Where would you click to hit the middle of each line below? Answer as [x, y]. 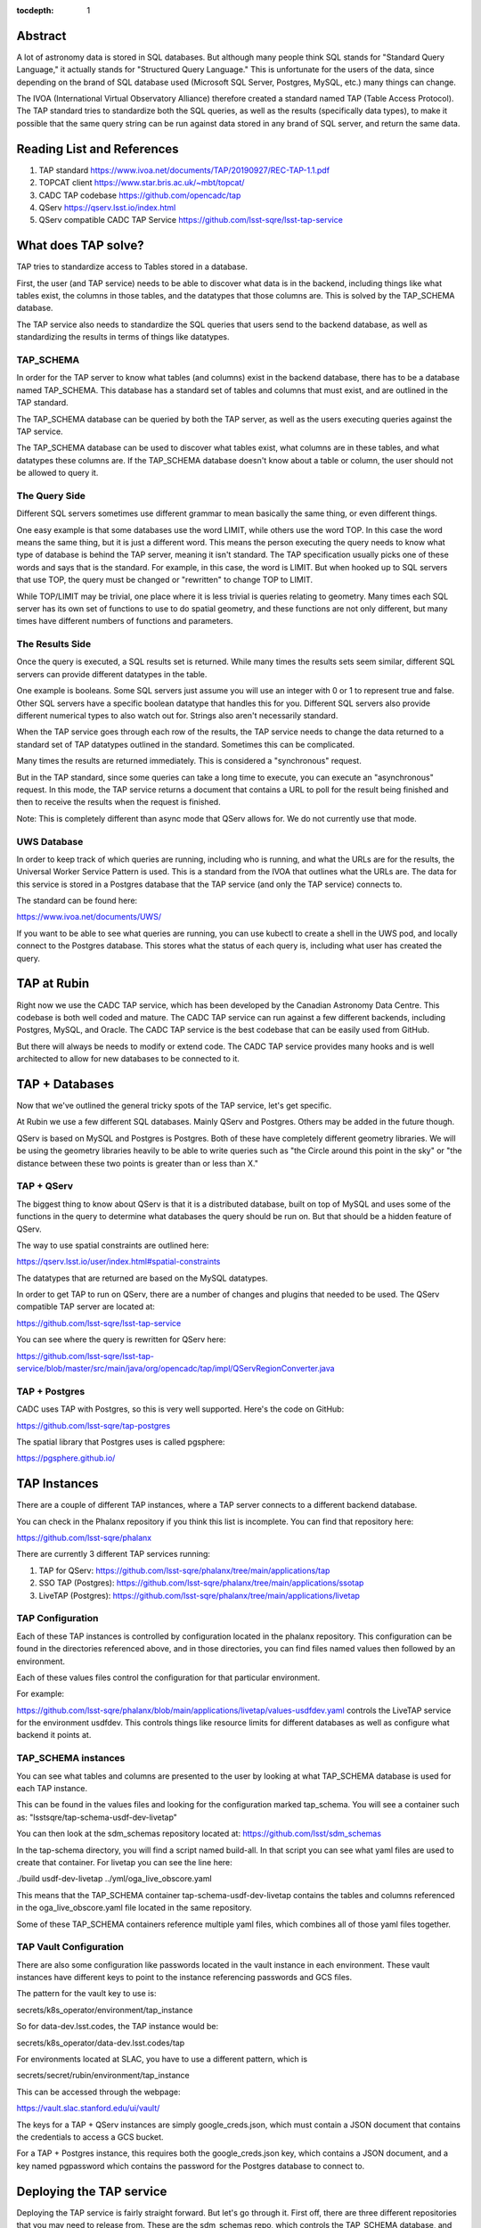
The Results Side [54, 644]
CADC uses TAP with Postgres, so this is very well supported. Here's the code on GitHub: [180, 1409]
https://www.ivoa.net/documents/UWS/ [89, 917]
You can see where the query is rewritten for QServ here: [121, 1339]
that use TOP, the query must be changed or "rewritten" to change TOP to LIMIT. [165, 580]
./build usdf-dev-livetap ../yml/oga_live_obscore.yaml [114, 1879]
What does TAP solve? [80, 246]
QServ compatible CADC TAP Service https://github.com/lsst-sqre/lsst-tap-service [191, 220]
